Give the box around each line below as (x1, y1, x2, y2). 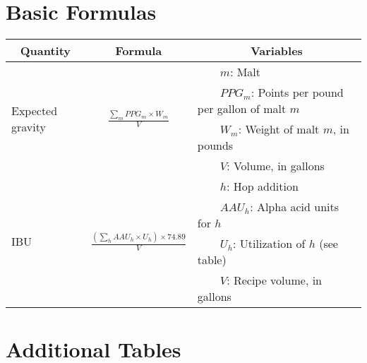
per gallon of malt (197, 100, 287, 117)
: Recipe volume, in (227, 272, 323, 289)
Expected (11, 102, 58, 119)
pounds (197, 137, 234, 154)
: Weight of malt (238, 121, 320, 138)
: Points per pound (251, 84, 344, 101)
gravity (11, 119, 46, 136)
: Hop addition (227, 178, 299, 195)
